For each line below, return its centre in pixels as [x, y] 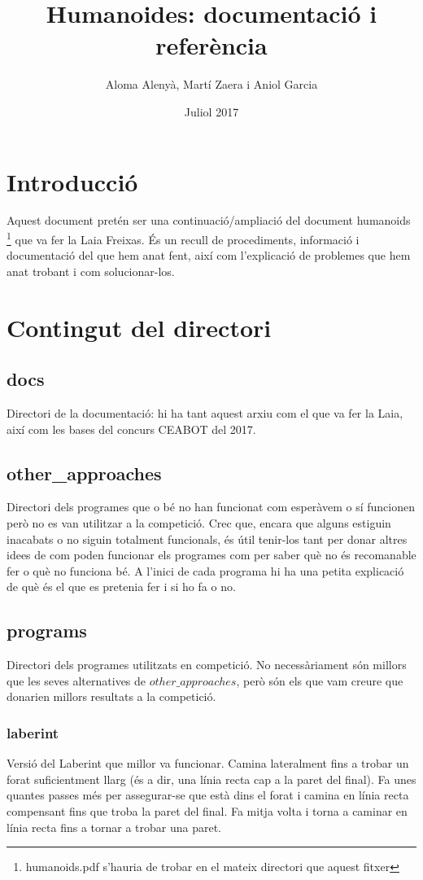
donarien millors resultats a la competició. [111, 696]
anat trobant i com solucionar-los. [91, 271]
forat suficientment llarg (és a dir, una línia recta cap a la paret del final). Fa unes [211, 779]
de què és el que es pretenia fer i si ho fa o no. [121, 587]
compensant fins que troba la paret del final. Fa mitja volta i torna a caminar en [207, 810]
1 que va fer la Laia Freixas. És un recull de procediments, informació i [183, 238]
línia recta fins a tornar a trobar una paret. [114, 827]
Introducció [72, 181]
